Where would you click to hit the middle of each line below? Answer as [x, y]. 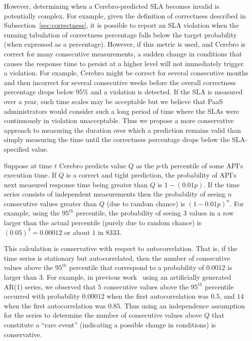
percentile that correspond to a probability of [137, 267]
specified [17, 149]
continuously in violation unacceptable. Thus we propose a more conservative [119, 120]
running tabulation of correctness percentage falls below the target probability [120, 34]
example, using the [32, 213]
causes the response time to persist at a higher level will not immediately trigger [124, 63]
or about [77, 232]
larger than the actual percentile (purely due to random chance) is [103, 223]
